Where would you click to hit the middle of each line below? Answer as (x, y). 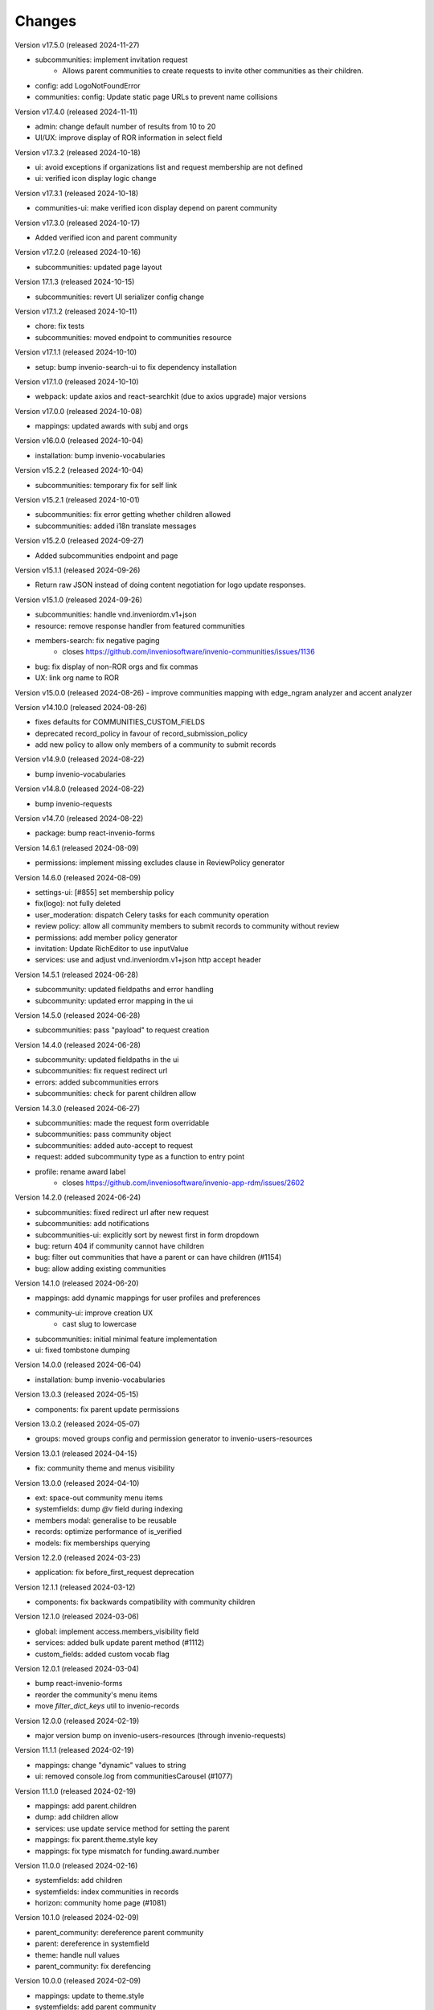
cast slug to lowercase (99, 1324)
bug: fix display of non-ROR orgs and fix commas (117, 667)
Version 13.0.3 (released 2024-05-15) (77, 1394)
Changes (45, 21)
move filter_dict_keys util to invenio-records (107, 1706)
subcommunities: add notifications (92, 1224)
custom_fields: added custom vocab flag (102, 1654)
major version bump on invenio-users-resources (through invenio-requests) (160, 1735)
